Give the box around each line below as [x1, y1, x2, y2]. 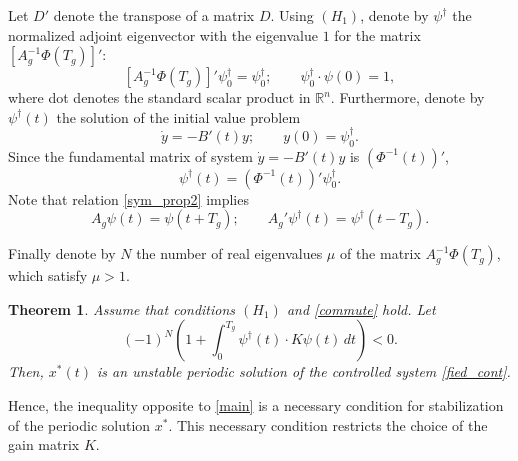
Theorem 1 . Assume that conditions [8, 298, 236, 319]
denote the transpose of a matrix [53, 5, 255, 25]
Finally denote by [8, 243, 116, 264]
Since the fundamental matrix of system [8, 145, 253, 166]
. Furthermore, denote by [330, 87, 485, 108]
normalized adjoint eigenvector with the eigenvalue [8, 24, 319, 45]
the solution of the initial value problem [56, 106, 301, 127]
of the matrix [339, 243, 421, 264]
